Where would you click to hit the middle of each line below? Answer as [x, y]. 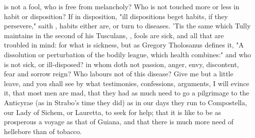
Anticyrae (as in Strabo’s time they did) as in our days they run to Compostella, [126, 102]
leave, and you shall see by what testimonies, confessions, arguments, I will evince [127, 83]
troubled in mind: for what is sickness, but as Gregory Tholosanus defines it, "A [124, 45]
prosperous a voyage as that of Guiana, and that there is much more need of [119, 122]
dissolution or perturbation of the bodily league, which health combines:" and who [127, 54]
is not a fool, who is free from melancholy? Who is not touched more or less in [122, 6]
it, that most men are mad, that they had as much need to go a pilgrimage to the [127, 93]
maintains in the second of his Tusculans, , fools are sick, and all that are [114, 35]
